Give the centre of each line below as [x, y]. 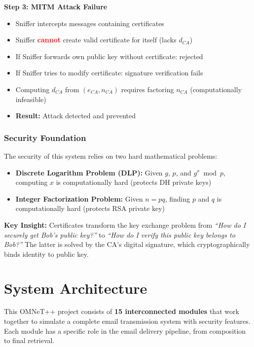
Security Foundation [45, 137]
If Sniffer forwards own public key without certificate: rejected [109, 56]
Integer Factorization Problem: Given [79, 198]
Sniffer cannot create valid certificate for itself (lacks [96, 40]
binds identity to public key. [46, 254]
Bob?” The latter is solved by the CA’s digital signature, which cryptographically [127, 244]
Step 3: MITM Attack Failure [56, 6]
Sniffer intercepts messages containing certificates [90, 23]
